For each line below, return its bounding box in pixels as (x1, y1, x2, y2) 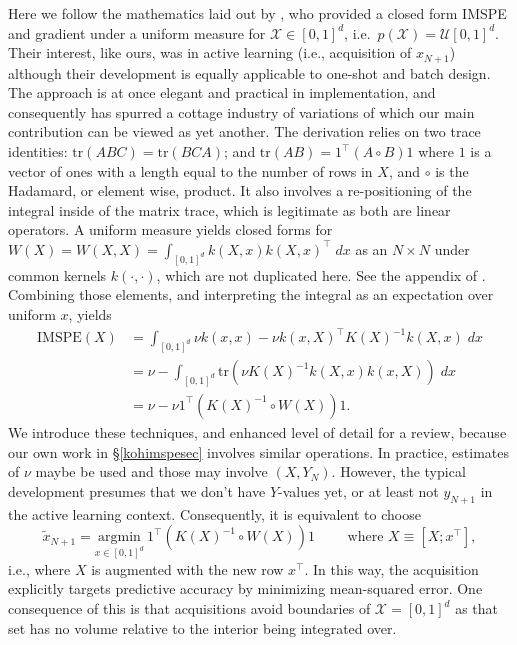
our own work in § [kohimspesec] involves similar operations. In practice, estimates (8, 441, 509, 462)
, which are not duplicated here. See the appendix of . (156, 264, 486, 285)
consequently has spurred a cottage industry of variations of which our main (8, 101, 475, 122)
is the (435, 160, 469, 181)
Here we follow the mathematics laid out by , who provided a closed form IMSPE (8, 3, 507, 23)
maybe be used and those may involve (35, 461, 268, 482)
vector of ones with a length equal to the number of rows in (8, 160, 373, 181)
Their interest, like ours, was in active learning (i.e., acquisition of (8, 42, 412, 63)
